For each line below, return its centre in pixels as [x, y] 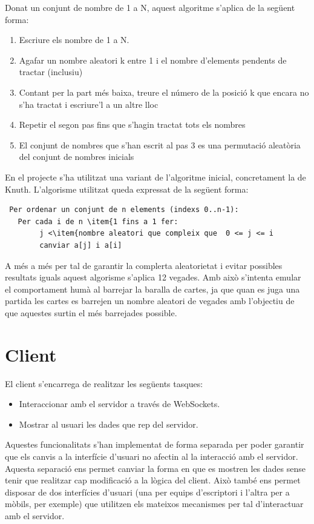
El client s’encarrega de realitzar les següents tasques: [104, 383]
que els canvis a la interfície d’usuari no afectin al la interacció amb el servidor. [152, 456]
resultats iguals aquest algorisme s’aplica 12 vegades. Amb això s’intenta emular [153, 277]
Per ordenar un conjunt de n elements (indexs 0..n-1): [124, 210]
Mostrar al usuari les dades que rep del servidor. [109, 424]
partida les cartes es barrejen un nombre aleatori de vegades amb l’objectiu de [150, 301]
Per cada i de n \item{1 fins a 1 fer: [98, 221]
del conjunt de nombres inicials [77, 157]
